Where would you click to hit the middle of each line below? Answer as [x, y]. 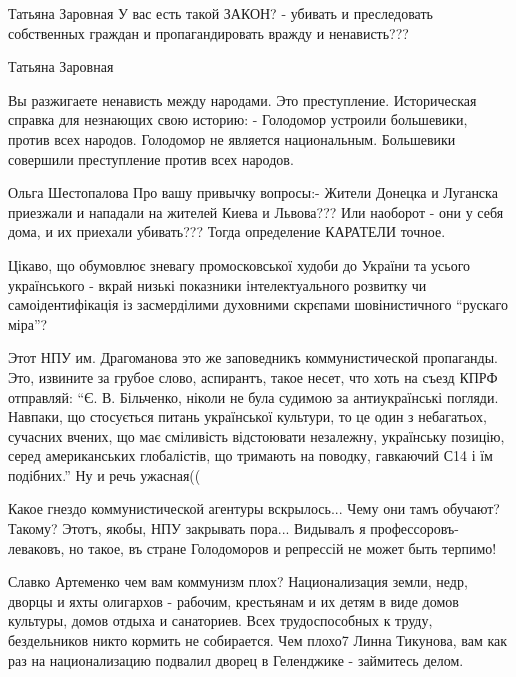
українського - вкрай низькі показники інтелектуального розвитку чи [217, 284]
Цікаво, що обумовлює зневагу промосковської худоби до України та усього [239, 264]
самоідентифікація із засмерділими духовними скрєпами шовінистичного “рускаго [258, 304]
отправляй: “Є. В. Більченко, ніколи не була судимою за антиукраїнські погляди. [253, 396]
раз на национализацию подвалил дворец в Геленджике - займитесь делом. [236, 659]
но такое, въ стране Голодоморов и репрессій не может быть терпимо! [282, 547]
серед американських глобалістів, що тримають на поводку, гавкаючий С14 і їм [250, 455]
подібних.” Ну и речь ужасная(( [104, 474]
